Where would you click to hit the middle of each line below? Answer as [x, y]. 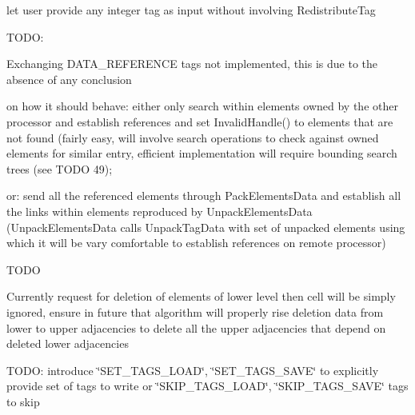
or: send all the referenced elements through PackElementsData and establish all [204, 196]
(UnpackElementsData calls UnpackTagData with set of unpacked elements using [206, 227]
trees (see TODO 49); [60, 168]
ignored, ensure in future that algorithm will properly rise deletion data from [195, 311]
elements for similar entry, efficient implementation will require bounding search [202, 153]
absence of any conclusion [69, 79]
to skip [23, 401]
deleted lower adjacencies [68, 343]
